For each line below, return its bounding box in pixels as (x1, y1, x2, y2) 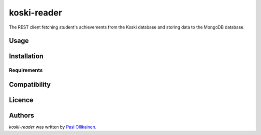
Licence (9, 96, 34, 104)
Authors (9, 111, 34, 120)
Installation (9, 52, 43, 60)
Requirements (9, 67, 43, 74)
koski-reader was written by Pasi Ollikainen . (9, 124, 97, 130)
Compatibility (9, 80, 51, 89)
